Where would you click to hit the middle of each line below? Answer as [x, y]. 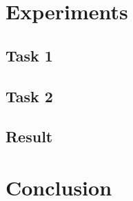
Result [29, 136]
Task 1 [29, 55]
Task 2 [29, 96]
